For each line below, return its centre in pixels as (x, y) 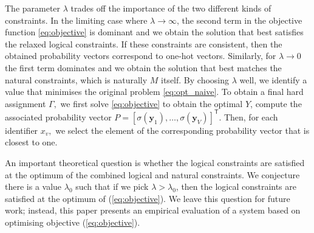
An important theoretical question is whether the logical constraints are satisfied (155, 163)
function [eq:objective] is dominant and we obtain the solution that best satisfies (154, 32)
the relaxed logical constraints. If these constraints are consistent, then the (144, 43)
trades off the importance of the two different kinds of (171, 8)
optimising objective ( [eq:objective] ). (73, 222)
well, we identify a (273, 79)
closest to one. (31, 142)
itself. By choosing (195, 79)
